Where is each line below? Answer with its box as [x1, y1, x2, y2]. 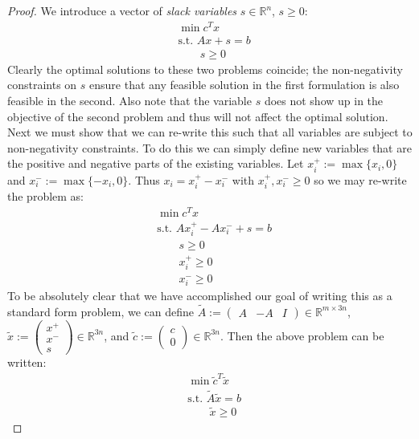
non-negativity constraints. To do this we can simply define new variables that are [7, 139, 412, 156]
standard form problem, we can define [7, 303, 194, 319]
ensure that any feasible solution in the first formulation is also [89, 76, 400, 93]
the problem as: [7, 188, 84, 205]
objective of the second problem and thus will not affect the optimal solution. [7, 108, 388, 124]
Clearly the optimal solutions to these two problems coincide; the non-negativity [7, 60, 403, 77]
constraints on [7, 76, 77, 93]
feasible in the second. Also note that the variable [7, 91, 252, 108]
